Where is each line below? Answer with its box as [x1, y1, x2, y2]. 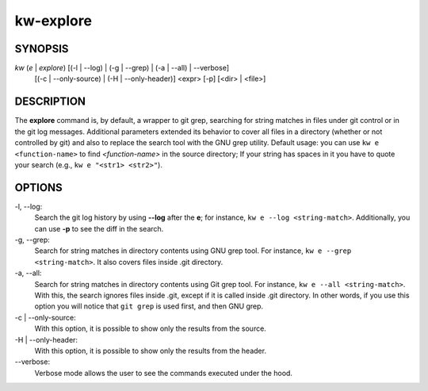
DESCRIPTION [14, 95, 86, 109]
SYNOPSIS [14, 42, 69, 56]
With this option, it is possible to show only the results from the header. [34, 346, 267, 355]
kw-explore [14, 12, 93, 29]
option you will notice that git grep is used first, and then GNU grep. [34, 301, 264, 311]
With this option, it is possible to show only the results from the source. [34, 324, 267, 333]
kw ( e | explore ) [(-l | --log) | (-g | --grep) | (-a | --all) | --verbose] [14, 63, 230, 73]
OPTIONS [14, 181, 63, 194]
